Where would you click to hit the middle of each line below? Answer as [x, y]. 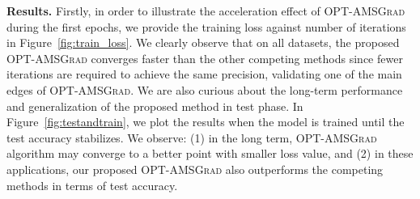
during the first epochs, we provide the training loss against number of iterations [206, 26]
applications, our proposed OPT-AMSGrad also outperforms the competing [195, 169]
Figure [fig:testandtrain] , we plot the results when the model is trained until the [206, 122]
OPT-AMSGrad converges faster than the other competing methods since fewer [205, 58]
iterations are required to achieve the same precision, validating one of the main [204, 74]
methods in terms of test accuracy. [92, 185]
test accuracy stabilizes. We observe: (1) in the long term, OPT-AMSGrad [192, 137]
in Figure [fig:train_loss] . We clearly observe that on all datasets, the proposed [203, 42]
